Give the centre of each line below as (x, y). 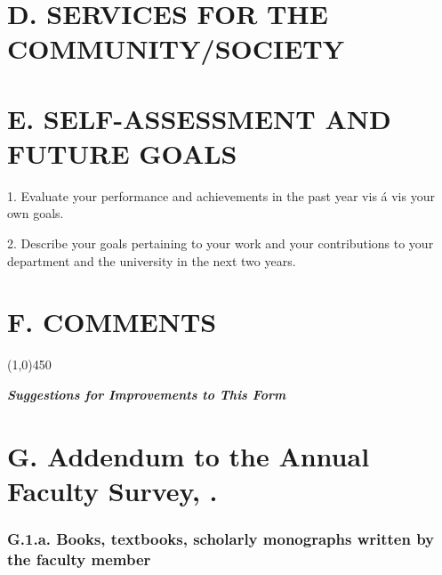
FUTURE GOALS (122, 153)
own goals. (36, 213)
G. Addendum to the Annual (189, 455)
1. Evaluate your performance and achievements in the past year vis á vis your (221, 195)
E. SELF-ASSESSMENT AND (199, 118)
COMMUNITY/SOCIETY (176, 49)
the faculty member (79, 559)
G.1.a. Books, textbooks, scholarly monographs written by (221, 539)
